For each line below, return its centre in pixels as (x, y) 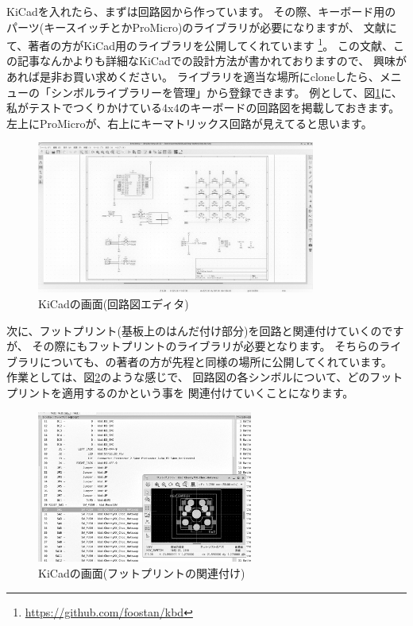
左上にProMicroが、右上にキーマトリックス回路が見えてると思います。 (189, 123)
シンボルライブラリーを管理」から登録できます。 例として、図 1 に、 (226, 92)
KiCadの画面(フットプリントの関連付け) (142, 573)
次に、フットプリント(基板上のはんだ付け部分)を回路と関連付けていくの (194, 330)
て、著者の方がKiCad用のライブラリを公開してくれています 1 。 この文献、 (200, 44)
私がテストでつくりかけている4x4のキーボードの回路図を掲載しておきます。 (203, 108)
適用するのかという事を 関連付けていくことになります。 (208, 392)
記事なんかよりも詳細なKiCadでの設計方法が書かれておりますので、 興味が (212, 61)
